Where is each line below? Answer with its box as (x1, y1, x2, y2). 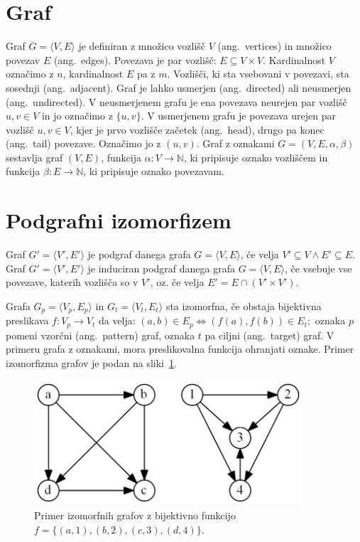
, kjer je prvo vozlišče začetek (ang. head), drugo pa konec (70, 122, 324, 137)
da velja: (98, 313, 136, 328)
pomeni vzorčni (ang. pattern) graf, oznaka (6, 327, 195, 342)
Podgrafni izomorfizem (6, 206, 231, 235)
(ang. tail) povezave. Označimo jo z (6, 136, 161, 151)
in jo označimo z (41, 108, 113, 123)
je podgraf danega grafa (87, 247, 191, 262)
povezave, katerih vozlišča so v (6, 275, 138, 289)
